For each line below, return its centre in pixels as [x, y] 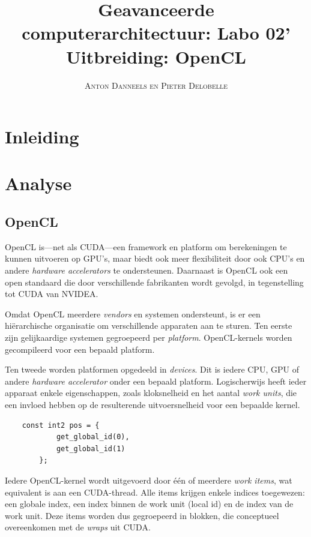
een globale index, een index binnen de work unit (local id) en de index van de [149, 504]
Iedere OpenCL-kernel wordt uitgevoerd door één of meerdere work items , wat [149, 480]
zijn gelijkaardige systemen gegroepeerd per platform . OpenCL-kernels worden [149, 337]
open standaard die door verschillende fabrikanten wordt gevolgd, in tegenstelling [154, 282]
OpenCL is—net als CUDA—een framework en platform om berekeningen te [146, 246]
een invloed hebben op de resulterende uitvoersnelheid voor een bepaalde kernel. [152, 404]
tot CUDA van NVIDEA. [52, 294]
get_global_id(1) [91, 448]
